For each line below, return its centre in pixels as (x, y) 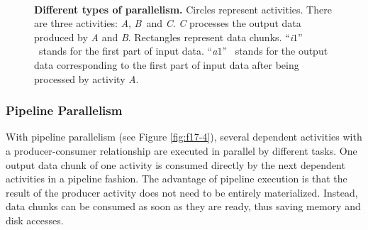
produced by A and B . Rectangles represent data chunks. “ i (164, 37)
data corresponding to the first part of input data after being (167, 64)
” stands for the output (275, 51)
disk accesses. (35, 220)
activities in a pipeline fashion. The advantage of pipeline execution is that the (177, 179)
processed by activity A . (87, 78)
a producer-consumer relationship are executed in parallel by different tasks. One (182, 150)
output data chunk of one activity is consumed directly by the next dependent (175, 164)
